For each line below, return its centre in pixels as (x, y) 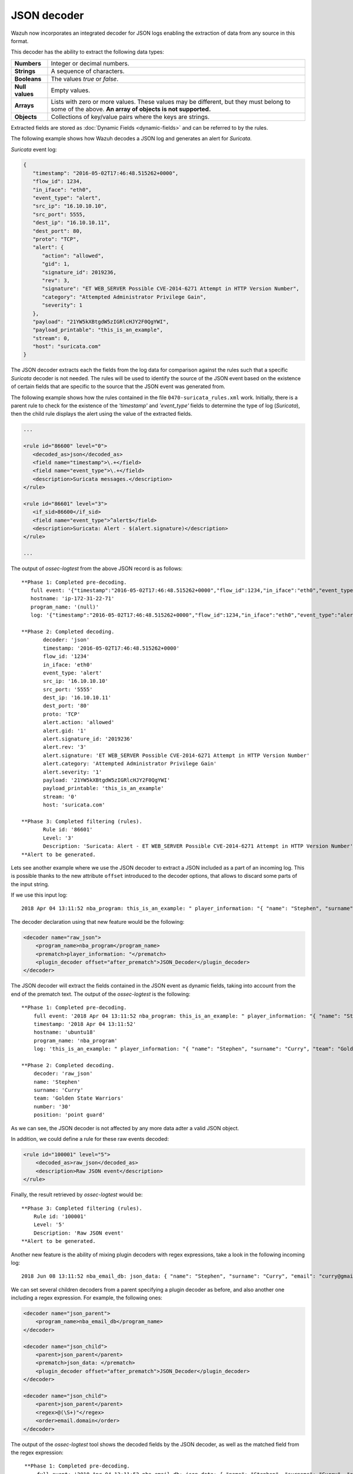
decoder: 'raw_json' (63, 1074)
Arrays (24, 105)
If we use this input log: (39, 895)
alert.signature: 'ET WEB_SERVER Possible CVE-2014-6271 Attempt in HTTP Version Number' (176, 755)
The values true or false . (85, 78)
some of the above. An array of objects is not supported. (131, 109)
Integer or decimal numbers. (90, 63)
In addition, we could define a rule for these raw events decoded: (90, 1139)
